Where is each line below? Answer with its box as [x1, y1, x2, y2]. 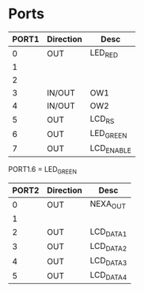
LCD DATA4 [89, 270, 127, 282]
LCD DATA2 [89, 240, 127, 253]
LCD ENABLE [89, 142, 132, 155]
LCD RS [89, 113, 115, 126]
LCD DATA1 [89, 226, 127, 239]
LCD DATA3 [89, 255, 127, 267]
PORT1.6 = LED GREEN [8, 164, 78, 176]
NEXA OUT [89, 198, 127, 211]
